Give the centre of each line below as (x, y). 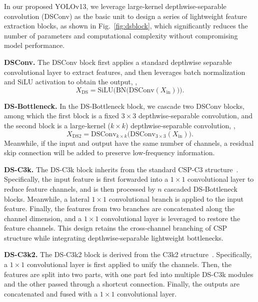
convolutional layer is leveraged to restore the (171, 218)
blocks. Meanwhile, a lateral (47, 198)
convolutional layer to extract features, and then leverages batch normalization (125, 72)
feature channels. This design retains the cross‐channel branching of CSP (116, 228)
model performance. (34, 45)
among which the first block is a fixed (62, 116)
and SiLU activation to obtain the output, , (71, 82)
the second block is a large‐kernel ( (57, 125)
